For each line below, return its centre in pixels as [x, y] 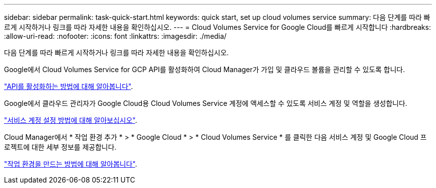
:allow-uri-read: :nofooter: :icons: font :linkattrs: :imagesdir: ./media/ [115, 36]
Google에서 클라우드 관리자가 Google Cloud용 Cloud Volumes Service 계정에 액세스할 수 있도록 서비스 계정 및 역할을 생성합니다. [206, 103]
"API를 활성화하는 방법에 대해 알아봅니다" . [69, 86]
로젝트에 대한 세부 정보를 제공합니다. [60, 147]
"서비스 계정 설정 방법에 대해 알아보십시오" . [71, 120]
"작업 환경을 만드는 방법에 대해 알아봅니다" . [71, 164]
